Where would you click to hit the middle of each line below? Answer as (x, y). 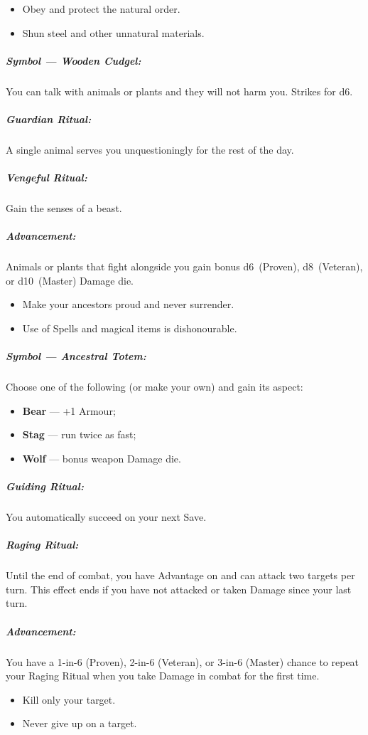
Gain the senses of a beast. (64, 208)
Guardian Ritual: (49, 118)
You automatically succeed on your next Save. (106, 517)
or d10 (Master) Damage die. (70, 280)
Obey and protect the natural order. (101, 9)
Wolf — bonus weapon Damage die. (102, 458)
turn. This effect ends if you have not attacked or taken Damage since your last (179, 589)
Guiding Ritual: (45, 486)
